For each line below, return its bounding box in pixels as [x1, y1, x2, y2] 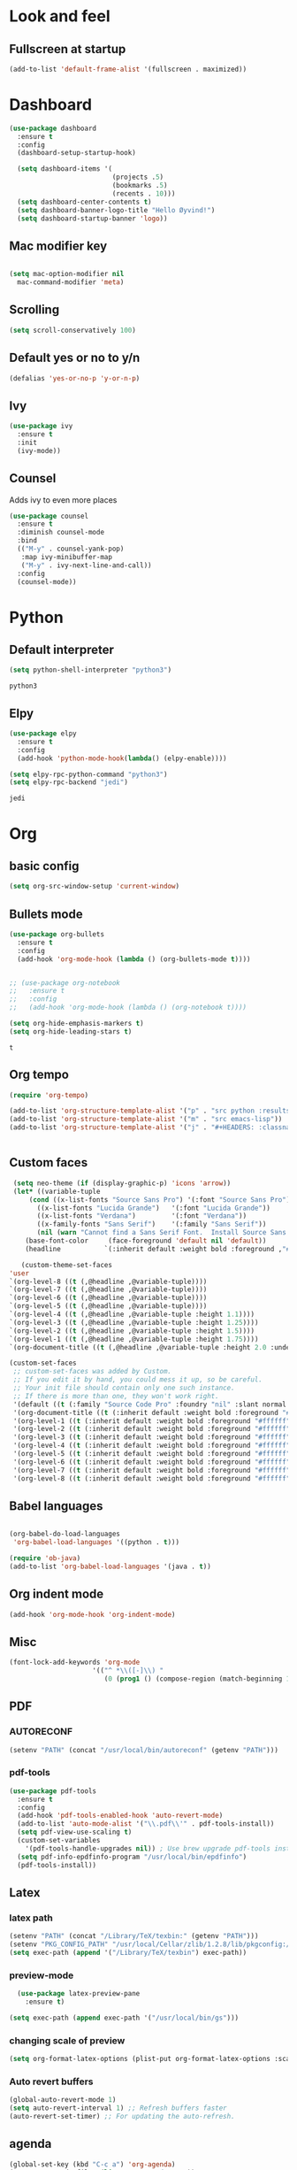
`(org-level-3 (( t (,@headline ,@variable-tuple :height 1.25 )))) [9, 1318, 259, 1327]
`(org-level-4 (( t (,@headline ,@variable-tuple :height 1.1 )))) [9, 1310, 255, 1319]
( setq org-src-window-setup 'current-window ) [9, 882, 179, 891]
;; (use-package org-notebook [9, 978, 121, 988]
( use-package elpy [9, 729, 77, 738]
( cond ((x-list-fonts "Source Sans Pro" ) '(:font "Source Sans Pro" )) [28, 1195, 294, 1204]
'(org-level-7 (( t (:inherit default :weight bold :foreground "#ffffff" [12, 1466, 291, 1474]
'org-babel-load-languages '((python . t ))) [12, 1538, 179, 1547]
